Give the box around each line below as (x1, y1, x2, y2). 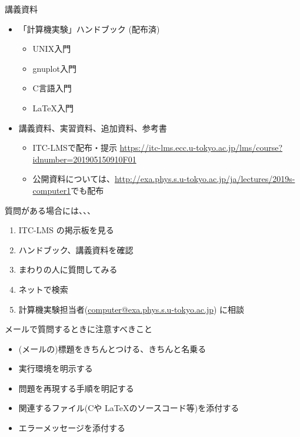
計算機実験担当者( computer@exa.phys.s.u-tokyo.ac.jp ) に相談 (18, 303, 245, 315)
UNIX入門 (32, 42, 71, 55)
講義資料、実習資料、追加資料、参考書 (18, 121, 167, 134)
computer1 (32, 184, 71, 196)
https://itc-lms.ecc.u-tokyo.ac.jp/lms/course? (119, 141, 283, 154)
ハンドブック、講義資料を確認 (18, 243, 134, 256)
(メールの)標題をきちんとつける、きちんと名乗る (18, 342, 206, 355)
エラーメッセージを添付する (18, 422, 125, 434)
